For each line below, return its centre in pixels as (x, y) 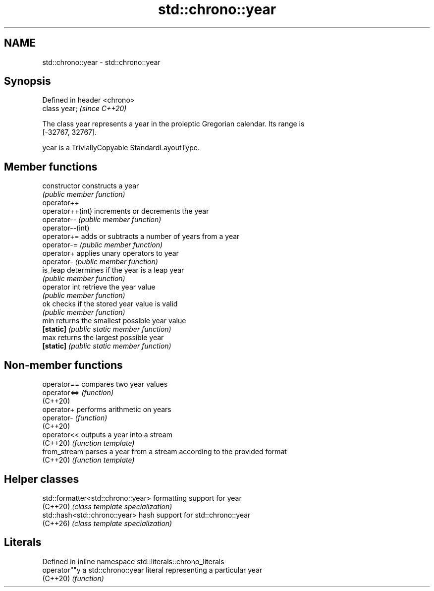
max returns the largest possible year (103, 338)
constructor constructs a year (91, 186)
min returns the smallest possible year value (114, 321)
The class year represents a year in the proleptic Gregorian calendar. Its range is (173, 124)
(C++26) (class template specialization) (107, 523)
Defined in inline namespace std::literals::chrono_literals (133, 561)
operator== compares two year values (105, 384)
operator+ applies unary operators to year (110, 253)
